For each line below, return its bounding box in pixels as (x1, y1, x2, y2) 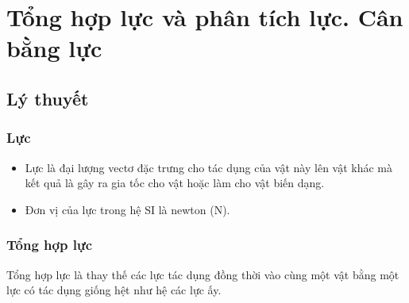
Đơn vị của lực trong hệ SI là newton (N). (25, 201, 230, 217)
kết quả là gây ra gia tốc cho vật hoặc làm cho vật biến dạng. (25, 175, 325, 191)
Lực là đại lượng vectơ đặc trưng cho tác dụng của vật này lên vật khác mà (25, 159, 393, 175)
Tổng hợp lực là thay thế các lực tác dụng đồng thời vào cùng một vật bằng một (6, 266, 399, 282)
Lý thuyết (6, 86, 89, 110)
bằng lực (6, 32, 102, 64)
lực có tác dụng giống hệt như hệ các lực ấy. (6, 282, 222, 298)
